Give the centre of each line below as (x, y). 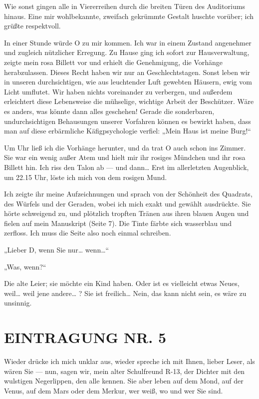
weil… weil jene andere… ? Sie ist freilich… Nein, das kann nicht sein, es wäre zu (125, 293)
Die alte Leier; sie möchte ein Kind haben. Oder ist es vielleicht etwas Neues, (122, 283)
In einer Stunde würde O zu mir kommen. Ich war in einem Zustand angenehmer (128, 42)
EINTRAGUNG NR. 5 (85, 337)
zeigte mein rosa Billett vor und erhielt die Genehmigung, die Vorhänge (114, 62)
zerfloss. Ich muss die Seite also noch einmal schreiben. (88, 233)
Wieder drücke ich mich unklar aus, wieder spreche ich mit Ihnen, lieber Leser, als (129, 361)
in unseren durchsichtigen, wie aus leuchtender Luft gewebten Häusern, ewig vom (128, 82)
